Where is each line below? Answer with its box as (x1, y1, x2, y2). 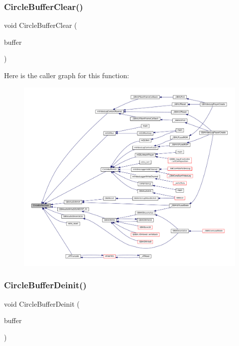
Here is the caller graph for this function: (4, 70, 129, 80)
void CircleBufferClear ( (4, 20, 77, 30)
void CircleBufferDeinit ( (4, 298, 80, 309)
